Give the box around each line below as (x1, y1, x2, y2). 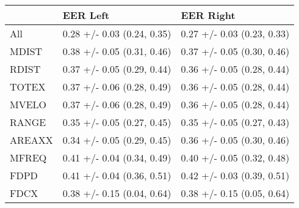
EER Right (181, 8, 236, 22)
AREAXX (10, 133, 53, 147)
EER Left (62, 8, 110, 22)
